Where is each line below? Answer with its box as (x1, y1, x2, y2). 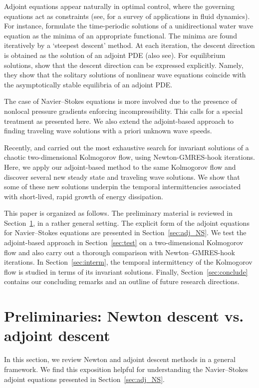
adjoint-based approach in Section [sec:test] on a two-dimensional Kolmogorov (4, 237, 244, 248)
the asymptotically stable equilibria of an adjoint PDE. (4, 79, 173, 89)
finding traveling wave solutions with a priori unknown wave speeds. (4, 125, 212, 136)
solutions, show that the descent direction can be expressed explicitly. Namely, (4, 59, 244, 70)
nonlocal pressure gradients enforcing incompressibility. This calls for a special (4, 105, 243, 116)
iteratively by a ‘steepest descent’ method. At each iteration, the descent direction (4, 40, 255, 50)
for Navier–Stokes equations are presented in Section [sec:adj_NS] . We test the (4, 227, 247, 238)
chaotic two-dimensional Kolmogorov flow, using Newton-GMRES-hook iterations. (4, 152, 255, 162)
